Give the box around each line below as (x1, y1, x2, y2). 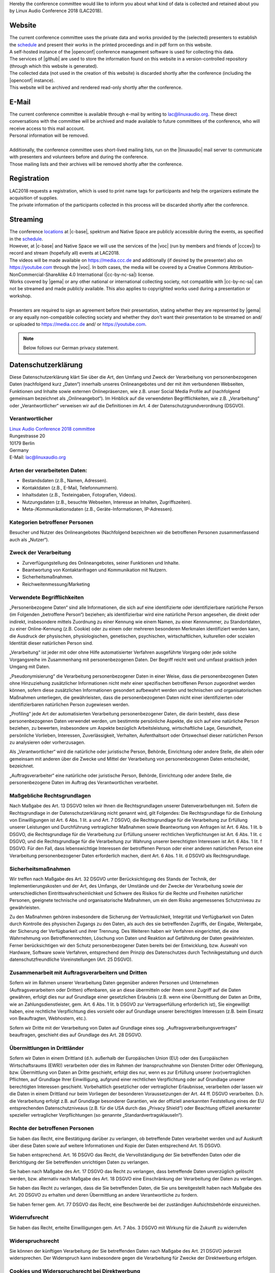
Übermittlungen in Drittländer (9, 1044, 84, 1051)
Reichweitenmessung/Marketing (22, 581, 90, 587)
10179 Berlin (9, 440, 35, 446)
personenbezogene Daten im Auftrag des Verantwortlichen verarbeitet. (9, 779, 159, 785)
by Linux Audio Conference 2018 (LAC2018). (9, 8, 103, 14)
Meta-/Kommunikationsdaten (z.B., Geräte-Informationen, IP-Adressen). (22, 506, 173, 512)
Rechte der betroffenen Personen (9, 1125, 94, 1132)
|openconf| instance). (9, 77, 55, 84)
